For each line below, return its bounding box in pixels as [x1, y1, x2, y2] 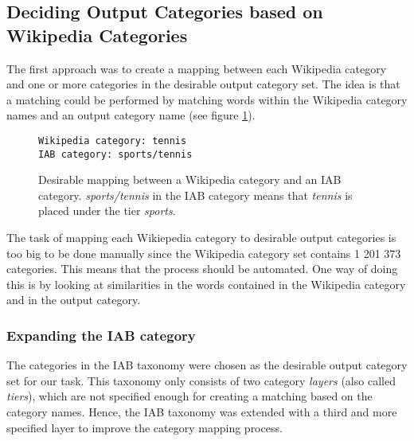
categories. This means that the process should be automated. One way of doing [6, 260, 398, 277]
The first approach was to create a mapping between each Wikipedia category [6, 60, 387, 76]
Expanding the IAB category [6, 325, 196, 345]
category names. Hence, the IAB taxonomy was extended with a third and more [6, 404, 397, 420]
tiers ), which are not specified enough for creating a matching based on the [6, 388, 373, 404]
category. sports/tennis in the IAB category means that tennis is [38, 186, 353, 203]
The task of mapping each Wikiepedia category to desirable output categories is [6, 229, 396, 246]
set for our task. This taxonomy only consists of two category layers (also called [6, 372, 396, 388]
